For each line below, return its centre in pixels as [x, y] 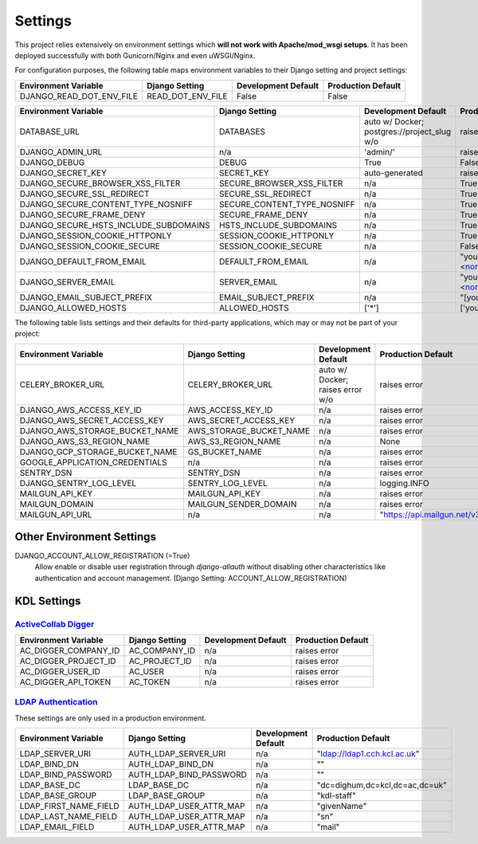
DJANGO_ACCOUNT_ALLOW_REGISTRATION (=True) [102, 556]
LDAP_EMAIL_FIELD [57, 827]
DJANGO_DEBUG [52, 162]
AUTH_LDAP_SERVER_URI [177, 754]
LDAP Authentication [56, 702]
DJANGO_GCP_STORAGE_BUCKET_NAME [98, 452]
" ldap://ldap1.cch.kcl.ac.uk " [368, 754]
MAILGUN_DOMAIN [57, 504]
